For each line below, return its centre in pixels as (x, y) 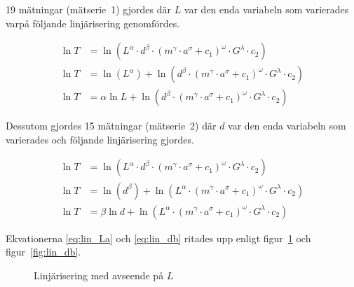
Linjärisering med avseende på (99, 275)
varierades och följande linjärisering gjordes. (100, 139)
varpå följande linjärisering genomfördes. (93, 23)
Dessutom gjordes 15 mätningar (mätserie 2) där (111, 126)
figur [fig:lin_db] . (43, 252)
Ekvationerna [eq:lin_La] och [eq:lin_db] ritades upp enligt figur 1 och (158, 238)
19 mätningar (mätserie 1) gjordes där (88, 9)
